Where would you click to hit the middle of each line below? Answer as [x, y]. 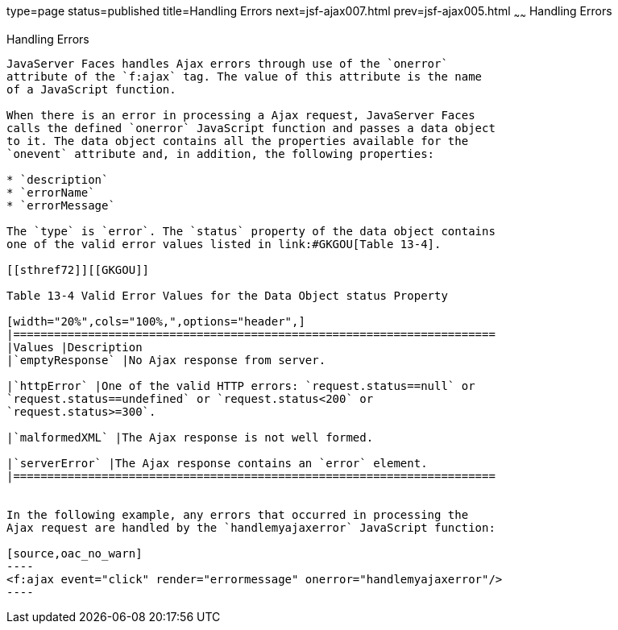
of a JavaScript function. [91, 89]
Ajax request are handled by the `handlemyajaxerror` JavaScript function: [251, 527]
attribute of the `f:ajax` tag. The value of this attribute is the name [245, 76]
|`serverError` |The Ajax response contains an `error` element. [217, 463]
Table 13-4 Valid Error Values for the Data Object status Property [227, 295]
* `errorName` [51, 192]
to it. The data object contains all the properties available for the [238, 141]
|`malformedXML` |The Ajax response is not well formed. [190, 437]
